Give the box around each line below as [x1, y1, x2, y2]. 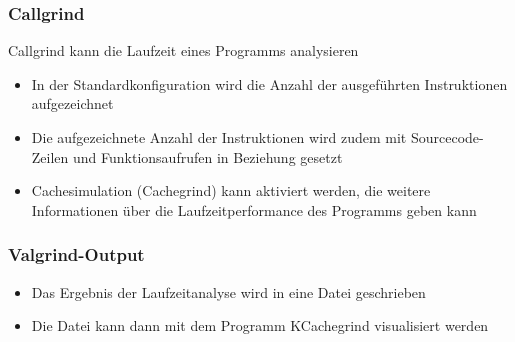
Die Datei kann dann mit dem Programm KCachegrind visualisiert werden [31, 315, 489, 336]
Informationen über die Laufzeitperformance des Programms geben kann [31, 199, 477, 220]
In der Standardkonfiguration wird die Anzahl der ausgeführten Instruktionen [31, 73, 508, 94]
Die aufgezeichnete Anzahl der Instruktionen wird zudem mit [31, 127, 407, 147]
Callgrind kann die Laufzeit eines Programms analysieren [8, 40, 359, 61]
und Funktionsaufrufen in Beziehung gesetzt [73, 146, 343, 167]
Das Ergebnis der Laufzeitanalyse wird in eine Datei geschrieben [31, 281, 426, 302]
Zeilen [31, 146, 69, 167]
